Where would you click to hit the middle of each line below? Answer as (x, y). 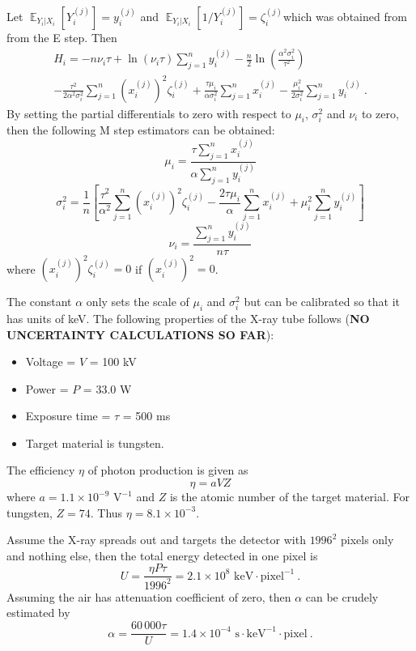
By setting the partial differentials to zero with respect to (149, 113)
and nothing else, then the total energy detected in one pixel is (162, 555)
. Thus (106, 512)
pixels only (367, 540)
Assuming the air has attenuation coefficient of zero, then (149, 596)
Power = (47, 388)
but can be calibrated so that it (322, 302)
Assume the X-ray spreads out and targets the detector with (156, 540)
